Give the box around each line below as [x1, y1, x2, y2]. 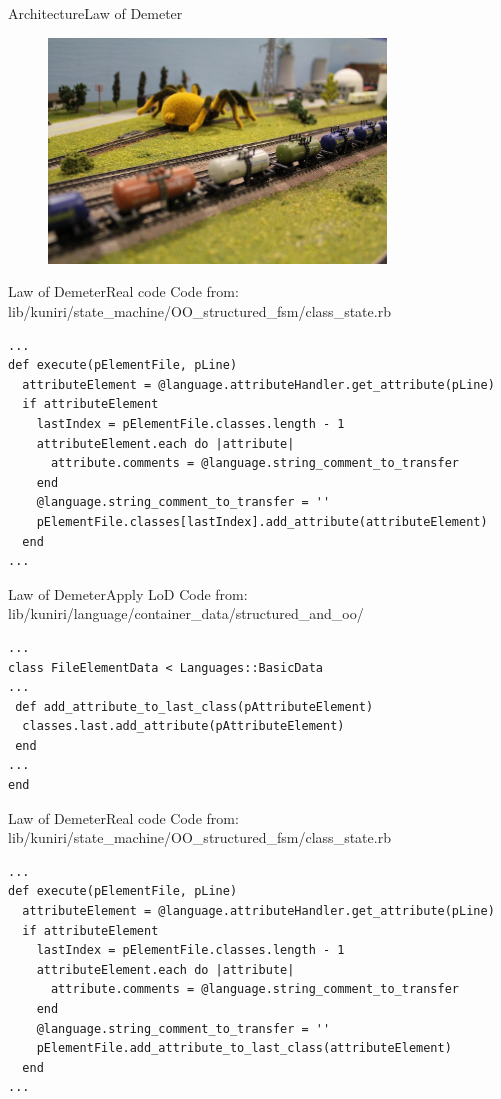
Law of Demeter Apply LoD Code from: [8, 583, 248, 604]
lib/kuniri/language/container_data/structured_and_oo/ [8, 603, 364, 624]
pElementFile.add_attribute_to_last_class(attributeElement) [36, 1041, 452, 1056]
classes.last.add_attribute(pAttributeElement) [22, 719, 345, 734]
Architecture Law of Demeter [8, 3, 183, 23]
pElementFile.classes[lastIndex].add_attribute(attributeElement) [36, 514, 488, 529]
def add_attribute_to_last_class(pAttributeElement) [15, 699, 374, 714]
